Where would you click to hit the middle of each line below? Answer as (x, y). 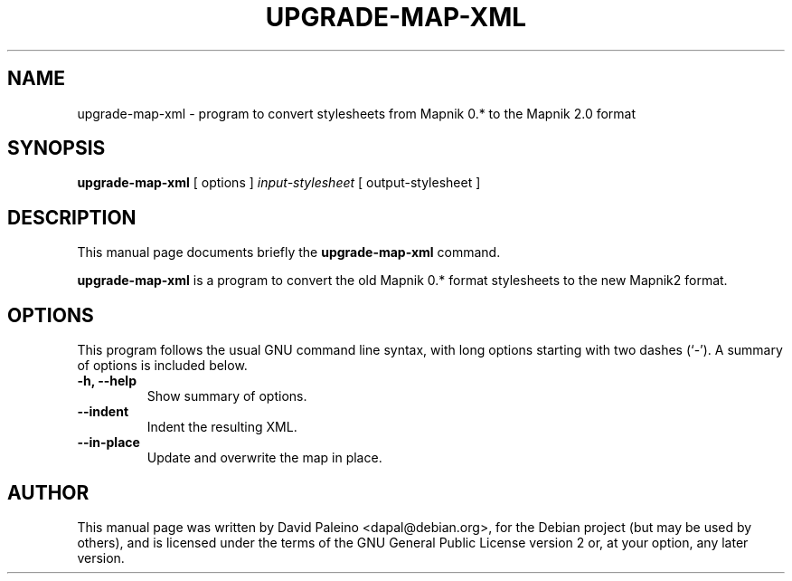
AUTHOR (48, 492)
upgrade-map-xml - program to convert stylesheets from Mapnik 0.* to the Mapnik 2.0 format (357, 113)
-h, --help (107, 381)
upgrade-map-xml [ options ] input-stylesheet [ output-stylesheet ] (279, 183)
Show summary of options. (227, 396)
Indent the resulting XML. (222, 427)
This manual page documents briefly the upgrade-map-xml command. (289, 252)
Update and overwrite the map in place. (264, 458)
